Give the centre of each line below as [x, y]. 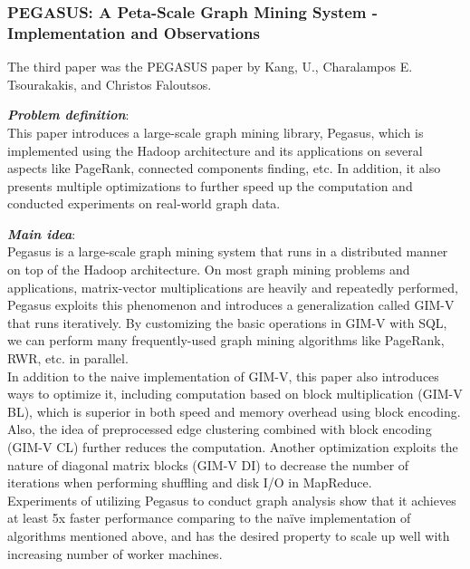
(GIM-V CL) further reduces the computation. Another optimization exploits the [233, 447]
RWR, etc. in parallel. [68, 358]
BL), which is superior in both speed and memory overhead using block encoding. [234, 411]
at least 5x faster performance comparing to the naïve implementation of [209, 518]
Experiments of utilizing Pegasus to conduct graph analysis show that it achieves [232, 500]
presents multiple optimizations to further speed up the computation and [210, 185]
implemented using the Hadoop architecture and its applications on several [215, 150]
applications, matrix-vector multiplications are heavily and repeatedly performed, [233, 287]
